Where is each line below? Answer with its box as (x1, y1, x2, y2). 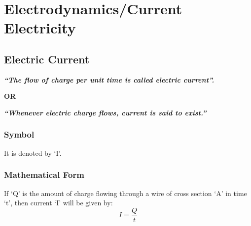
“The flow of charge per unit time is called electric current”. (4, 74, 215, 85)
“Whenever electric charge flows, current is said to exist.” (4, 107, 207, 117)
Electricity (4, 18, 76, 38)
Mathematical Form (4, 169, 84, 181)
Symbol (4, 128, 35, 141)
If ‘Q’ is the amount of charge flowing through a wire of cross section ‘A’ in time (4, 188, 247, 198)
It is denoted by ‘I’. (4, 147, 62, 158)
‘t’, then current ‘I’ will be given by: (4, 198, 113, 208)
